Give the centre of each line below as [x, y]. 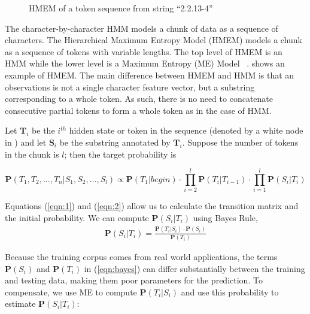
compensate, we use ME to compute [71, 292]
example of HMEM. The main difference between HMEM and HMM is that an [150, 75]
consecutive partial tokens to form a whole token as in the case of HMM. [138, 110]
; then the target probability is [120, 154]
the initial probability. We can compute [77, 217]
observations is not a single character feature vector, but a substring [130, 87]
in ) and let [26, 142]
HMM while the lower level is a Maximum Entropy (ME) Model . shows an [145, 63]
